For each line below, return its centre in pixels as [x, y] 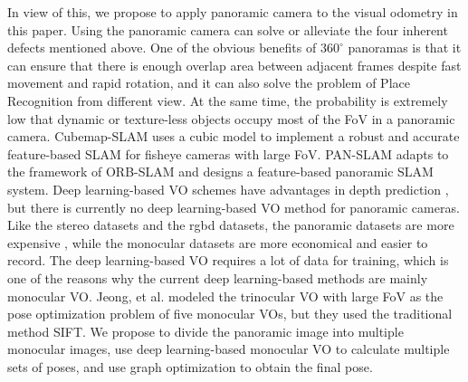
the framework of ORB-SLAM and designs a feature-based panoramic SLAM [220, 172]
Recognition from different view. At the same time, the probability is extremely [228, 100]
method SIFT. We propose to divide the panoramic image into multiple [205, 331]
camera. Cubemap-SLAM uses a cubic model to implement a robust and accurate [234, 136]
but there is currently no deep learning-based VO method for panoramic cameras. [234, 207]
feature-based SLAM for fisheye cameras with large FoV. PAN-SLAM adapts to [228, 153]
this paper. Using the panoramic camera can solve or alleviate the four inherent [228, 29]
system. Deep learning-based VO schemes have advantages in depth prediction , [228, 189]
